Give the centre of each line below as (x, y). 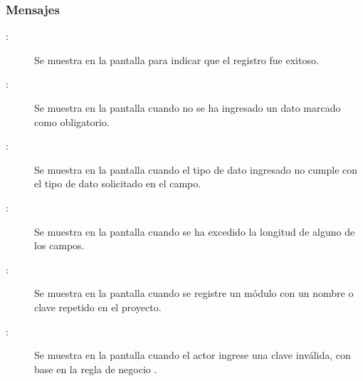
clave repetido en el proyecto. (98, 307)
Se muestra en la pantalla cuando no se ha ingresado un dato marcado (188, 108)
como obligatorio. (72, 121)
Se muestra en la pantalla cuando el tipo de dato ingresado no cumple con (196, 169)
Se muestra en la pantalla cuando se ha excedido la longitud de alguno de (195, 231)
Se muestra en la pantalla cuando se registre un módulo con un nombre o (194, 293)
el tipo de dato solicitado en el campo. (118, 183)
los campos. (59, 245)
